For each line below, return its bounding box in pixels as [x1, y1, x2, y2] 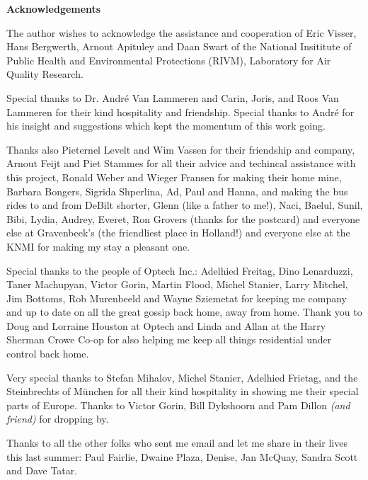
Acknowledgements [6, 1, 101, 16]
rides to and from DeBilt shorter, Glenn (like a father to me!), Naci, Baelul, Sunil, [6, 198, 363, 212]
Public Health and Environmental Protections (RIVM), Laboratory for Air [6, 52, 331, 67]
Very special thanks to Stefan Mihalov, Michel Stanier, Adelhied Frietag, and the [6, 370, 358, 384]
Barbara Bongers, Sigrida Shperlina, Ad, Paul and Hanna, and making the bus [6, 183, 348, 198]
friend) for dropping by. [6, 411, 109, 426]
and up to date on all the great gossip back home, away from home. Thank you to [6, 304, 362, 319]
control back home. [6, 346, 89, 361]
